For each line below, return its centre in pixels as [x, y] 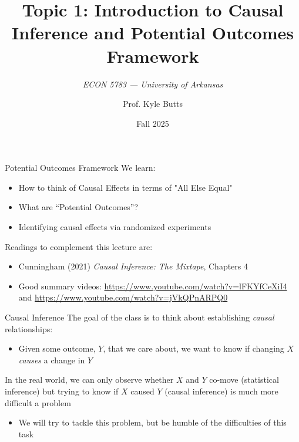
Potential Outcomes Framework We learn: [80, 168]
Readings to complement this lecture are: [79, 246]
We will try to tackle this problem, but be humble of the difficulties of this [152, 422]
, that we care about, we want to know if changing [194, 348]
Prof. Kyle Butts [153, 104]
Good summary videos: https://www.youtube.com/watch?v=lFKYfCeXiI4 [153, 286]
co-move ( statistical [244, 379]
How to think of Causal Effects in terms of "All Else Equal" [125, 187]
